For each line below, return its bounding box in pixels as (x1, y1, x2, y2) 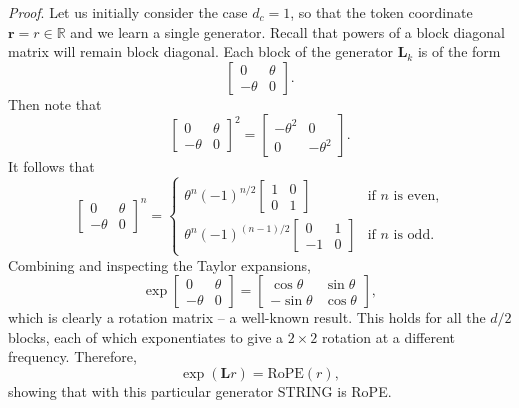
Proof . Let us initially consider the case (8, 2, 248, 22)
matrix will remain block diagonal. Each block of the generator (8, 41, 393, 62)
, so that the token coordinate (290, 2, 473, 22)
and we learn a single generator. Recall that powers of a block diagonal (70, 21, 505, 42)
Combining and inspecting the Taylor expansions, (8, 254, 311, 275)
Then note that (8, 93, 102, 114)
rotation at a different (321, 326, 456, 347)
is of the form (417, 41, 501, 62)
